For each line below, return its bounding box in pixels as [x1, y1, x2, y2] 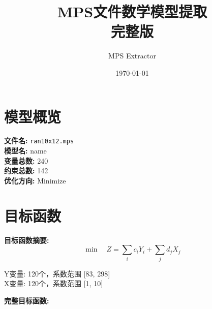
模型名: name [4, 145, 47, 156]
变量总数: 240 [4, 155, 48, 166]
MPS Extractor [108, 50, 156, 61]
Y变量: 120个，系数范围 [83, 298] [4, 268, 110, 279]
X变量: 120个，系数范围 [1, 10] [4, 278, 103, 289]
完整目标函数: [4, 295, 49, 305]
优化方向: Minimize [4, 175, 66, 186]
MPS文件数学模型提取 [57, 1, 207, 22]
